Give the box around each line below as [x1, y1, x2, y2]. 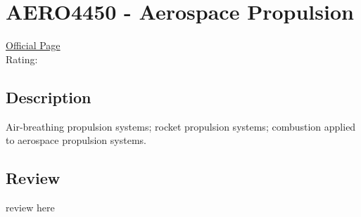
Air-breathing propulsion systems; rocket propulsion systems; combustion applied [6, 119, 356, 133]
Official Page [6, 38, 61, 53]
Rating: [6, 51, 38, 66]
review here [6, 199, 55, 214]
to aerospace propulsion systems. [6, 133, 146, 147]
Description [6, 86, 91, 107]
